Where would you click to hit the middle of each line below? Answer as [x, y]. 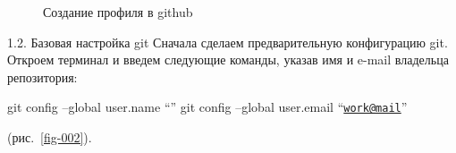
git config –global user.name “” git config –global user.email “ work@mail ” [207, 107]
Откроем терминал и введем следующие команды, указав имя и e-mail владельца [228, 59]
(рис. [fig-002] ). [50, 137]
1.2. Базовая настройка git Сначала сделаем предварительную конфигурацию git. [228, 42]
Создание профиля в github [118, 12]
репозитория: [42, 76]
